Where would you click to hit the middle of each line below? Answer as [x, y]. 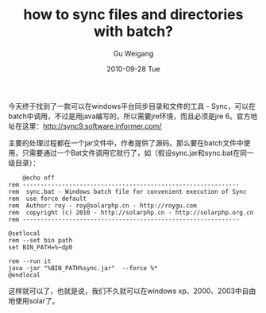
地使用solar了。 [34, 300]
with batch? [133, 31]
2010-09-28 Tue [133, 68]
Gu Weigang [133, 53]
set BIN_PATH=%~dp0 [40, 247]
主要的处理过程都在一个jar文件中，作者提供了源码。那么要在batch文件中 [126, 143]
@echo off [39, 178]
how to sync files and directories [133, 15]
